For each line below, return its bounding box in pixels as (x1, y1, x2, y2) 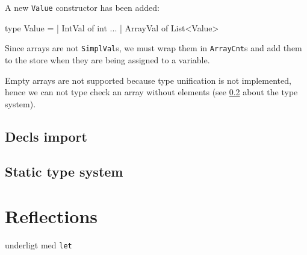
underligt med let (5, 238, 72, 251)
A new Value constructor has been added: (5, 1, 160, 13)
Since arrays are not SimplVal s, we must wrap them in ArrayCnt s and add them (5, 42, 302, 54)
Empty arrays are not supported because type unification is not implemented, (5, 74, 291, 86)
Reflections (5, 204, 98, 228)
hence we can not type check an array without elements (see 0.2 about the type (5, 86, 298, 98)
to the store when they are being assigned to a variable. (5, 53, 210, 66)
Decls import (5, 127, 87, 145)
